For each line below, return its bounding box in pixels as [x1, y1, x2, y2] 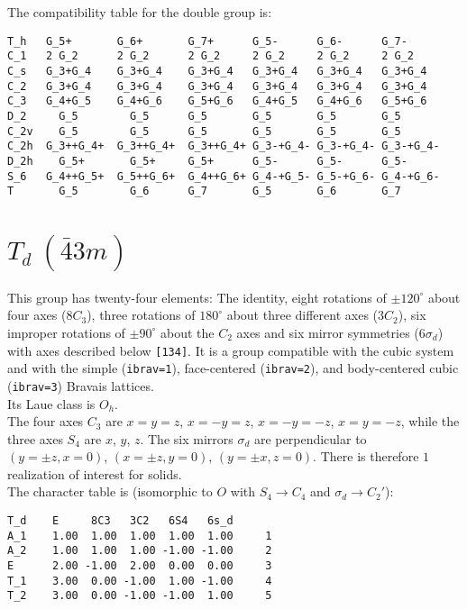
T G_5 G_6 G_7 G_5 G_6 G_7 [7, 185, 401, 198]
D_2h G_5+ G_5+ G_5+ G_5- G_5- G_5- [7, 154, 407, 168]
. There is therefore [313, 447, 419, 466]
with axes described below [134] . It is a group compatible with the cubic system [7, 341, 454, 359]
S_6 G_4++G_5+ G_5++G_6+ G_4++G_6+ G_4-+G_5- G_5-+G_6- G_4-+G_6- [7, 169, 440, 183]
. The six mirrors [140, 429, 233, 448]
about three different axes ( [226, 305, 379, 324]
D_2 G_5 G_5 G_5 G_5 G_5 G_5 [7, 109, 401, 123]
